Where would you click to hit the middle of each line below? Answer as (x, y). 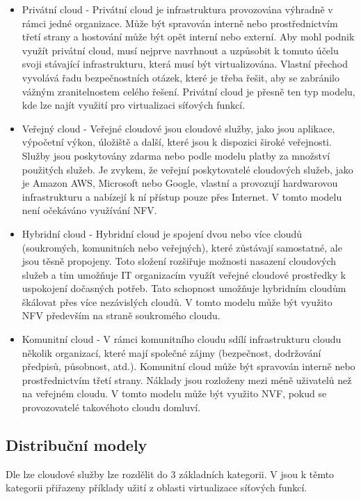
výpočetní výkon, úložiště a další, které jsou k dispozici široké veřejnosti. (177, 142)
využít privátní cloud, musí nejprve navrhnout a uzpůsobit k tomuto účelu (180, 50)
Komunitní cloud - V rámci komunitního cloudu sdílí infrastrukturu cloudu (182, 339)
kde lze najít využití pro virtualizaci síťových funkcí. (134, 105)
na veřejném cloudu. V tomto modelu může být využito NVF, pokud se (174, 393)
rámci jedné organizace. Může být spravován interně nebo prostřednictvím (180, 23)
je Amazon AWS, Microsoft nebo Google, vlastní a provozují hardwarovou (180, 183)
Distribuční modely (77, 445)
